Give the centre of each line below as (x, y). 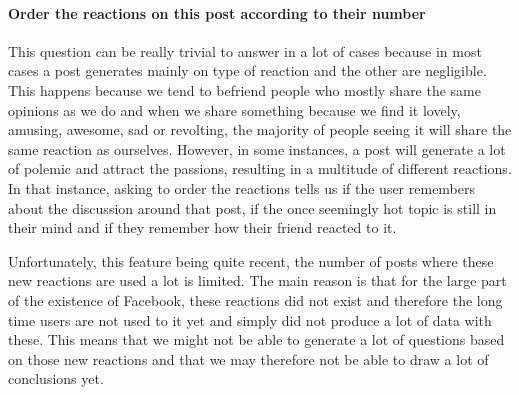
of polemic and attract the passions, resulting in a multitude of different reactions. (260, 168)
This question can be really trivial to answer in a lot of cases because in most (245, 50)
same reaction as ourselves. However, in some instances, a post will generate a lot (257, 148)
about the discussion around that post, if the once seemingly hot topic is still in (252, 207)
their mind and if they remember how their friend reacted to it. (202, 227)
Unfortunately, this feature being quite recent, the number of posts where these (251, 260)
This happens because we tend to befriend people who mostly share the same (245, 89)
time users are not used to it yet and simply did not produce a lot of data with (250, 319)
